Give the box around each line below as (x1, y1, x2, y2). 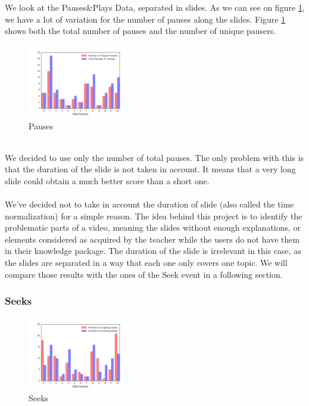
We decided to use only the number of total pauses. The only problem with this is (5, 151, 304, 163)
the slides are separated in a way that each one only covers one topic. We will (5, 256, 288, 269)
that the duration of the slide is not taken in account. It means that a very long (5, 163, 296, 175)
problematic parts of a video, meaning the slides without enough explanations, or (5, 221, 301, 234)
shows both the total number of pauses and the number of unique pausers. (5, 24, 276, 37)
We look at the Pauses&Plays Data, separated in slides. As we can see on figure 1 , (5, 1, 305, 13)
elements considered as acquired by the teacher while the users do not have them (5, 233, 300, 245)
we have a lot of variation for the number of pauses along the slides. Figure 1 (5, 13, 286, 25)
